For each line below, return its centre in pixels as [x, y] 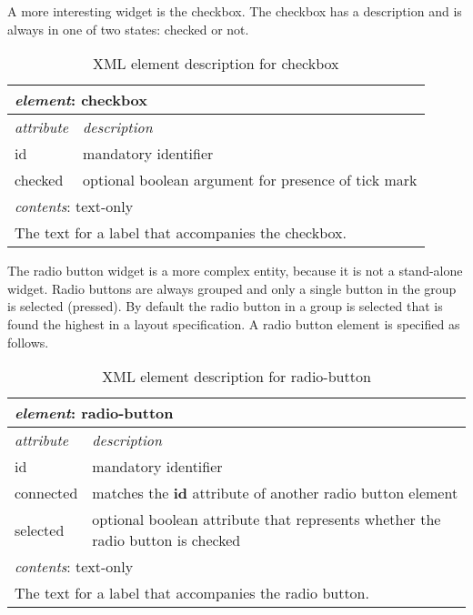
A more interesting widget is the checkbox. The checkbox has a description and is [235, 11]
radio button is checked [166, 540]
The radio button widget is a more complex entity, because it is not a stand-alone [235, 271]
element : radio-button [94, 413]
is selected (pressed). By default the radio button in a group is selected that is [225, 306]
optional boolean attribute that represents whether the [267, 519]
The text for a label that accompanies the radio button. [192, 593]
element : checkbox [81, 100]
